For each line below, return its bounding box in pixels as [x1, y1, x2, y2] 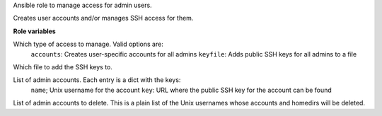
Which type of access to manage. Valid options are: [13, 40, 164, 49]
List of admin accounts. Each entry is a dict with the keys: [13, 76, 181, 84]
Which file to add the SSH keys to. [13, 62, 113, 71]
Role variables [13, 27, 56, 35]
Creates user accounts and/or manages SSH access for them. [13, 14, 194, 23]
